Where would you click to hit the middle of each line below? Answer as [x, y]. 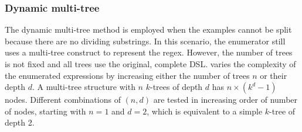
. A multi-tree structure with [84, 87]
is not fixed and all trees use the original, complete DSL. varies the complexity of [150, 64]
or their [274, 75]
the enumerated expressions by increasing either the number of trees [127, 75]
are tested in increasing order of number [225, 100]
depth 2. [20, 122]
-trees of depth [176, 87]
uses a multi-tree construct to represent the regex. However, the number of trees [149, 52]
